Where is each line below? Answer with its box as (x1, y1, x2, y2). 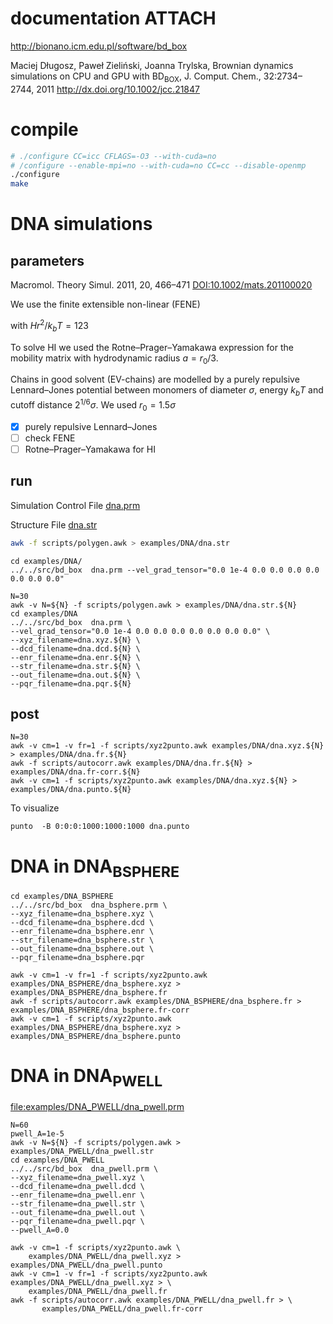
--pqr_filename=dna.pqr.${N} (10, 678, 132, 689)
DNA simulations (10, 213, 153, 236)
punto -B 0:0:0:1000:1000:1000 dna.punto (10, 822, 190, 832)
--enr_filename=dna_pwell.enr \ (10, 1190, 145, 1201)
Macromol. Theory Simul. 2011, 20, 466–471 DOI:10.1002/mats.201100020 (10, 279, 313, 291)
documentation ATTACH (10, 7, 217, 30)
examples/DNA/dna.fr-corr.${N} (10, 767, 141, 777)
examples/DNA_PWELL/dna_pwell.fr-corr (41, 1304, 203, 1314)
